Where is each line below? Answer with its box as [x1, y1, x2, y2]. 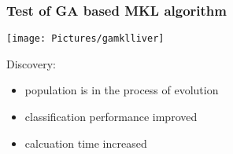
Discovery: [6, 55, 56, 71]
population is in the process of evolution [24, 82, 219, 98]
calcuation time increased [24, 134, 147, 151]
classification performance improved [24, 108, 198, 125]
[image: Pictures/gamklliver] [6, 33, 165, 45]
